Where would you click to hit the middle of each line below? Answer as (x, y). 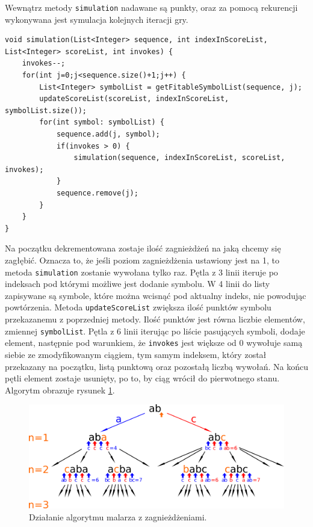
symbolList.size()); (46, 110)
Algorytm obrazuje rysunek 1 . (60, 390)
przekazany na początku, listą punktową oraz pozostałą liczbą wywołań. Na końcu (156, 366)
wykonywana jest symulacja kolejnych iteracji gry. (97, 19)
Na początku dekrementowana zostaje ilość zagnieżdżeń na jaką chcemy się (143, 248)
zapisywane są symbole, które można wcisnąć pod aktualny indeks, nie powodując (156, 295)
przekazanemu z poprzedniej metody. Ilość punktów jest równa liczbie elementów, (155, 319)
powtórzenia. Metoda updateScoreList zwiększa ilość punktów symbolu (138, 307)
